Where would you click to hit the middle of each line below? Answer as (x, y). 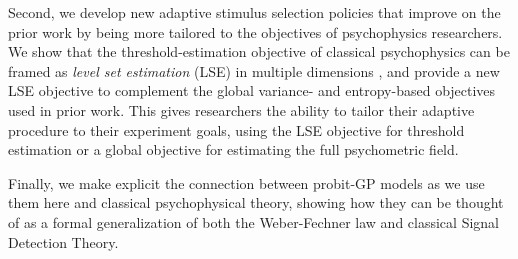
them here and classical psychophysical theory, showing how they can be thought (256, 202)
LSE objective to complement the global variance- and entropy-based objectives (252, 90)
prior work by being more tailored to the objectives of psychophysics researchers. (255, 31)
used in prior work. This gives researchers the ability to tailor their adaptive (241, 109)
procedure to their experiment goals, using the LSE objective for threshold (236, 129)
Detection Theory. (63, 241)
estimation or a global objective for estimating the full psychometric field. (233, 149)
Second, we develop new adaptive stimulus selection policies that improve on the (254, 12)
